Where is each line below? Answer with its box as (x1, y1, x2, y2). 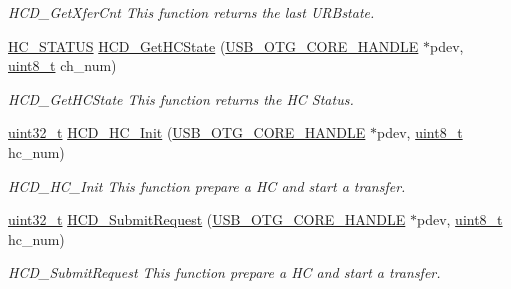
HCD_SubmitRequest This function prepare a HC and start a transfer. (8, 262, 441, 283)
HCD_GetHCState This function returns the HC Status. (8, 88, 354, 109)
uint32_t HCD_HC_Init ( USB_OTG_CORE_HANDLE (8, 122, 366, 143)
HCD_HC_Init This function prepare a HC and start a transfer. (8, 175, 406, 196)
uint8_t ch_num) (8, 55, 117, 76)
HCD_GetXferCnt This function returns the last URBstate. (8, 2, 375, 22)
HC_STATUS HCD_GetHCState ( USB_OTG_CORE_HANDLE (8, 35, 419, 56)
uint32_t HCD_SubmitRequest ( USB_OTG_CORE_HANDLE (8, 209, 406, 230)
